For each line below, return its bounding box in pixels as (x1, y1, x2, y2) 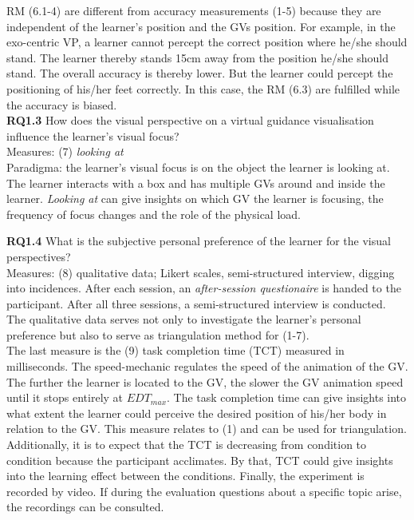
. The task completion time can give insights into (167, 389, 407, 406)
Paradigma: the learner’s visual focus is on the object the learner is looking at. (6, 158, 390, 175)
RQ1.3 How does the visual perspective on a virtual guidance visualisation (6, 112, 374, 129)
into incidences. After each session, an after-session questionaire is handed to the (6, 280, 401, 296)
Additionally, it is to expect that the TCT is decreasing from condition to (6, 436, 367, 453)
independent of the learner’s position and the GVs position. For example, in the (6, 18, 396, 34)
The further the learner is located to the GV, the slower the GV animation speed (6, 373, 404, 390)
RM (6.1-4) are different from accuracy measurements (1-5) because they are (6, 2, 381, 18)
